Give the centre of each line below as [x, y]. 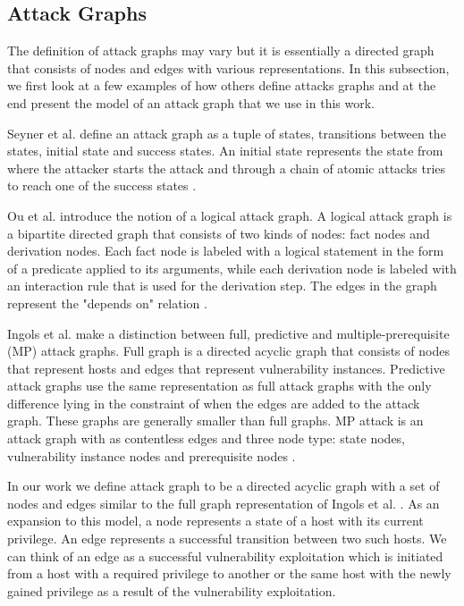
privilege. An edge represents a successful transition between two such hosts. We [227, 539]
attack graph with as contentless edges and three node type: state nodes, [207, 438]
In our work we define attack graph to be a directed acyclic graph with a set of [224, 486]
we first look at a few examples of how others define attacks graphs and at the [222, 85]
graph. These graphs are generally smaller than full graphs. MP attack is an [215, 421]
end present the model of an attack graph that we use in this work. [191, 102]
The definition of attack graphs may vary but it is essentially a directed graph [221, 50]
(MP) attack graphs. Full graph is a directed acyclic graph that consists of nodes [228, 351]
